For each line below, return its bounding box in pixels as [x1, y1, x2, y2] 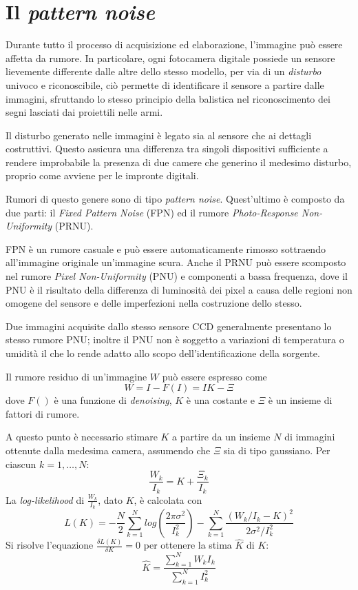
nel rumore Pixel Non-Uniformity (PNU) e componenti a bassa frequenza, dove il [6, 269, 348, 283]
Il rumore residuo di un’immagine [6, 369, 147, 383]
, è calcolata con [134, 492, 202, 507]
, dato [98, 492, 123, 507]
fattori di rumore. [6, 406, 80, 420]
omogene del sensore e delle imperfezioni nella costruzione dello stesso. [6, 296, 302, 310]
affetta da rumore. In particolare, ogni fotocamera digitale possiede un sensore [6, 50, 335, 65]
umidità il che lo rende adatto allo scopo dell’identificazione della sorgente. [6, 346, 320, 360]
